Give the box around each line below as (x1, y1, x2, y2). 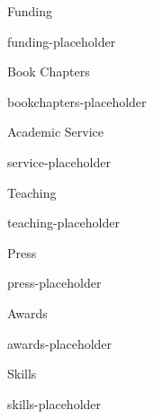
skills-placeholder (7, 394, 102, 413)
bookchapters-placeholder (7, 92, 147, 111)
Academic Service (7, 122, 104, 141)
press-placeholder (7, 273, 102, 292)
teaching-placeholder (7, 213, 120, 232)
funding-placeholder (7, 31, 116, 50)
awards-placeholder (7, 334, 113, 352)
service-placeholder (7, 152, 111, 171)
